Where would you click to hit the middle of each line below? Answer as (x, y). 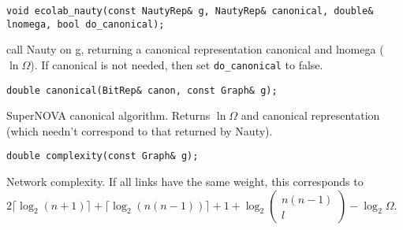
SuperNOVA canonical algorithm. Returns (108, 115)
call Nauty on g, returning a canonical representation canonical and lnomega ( (195, 49)
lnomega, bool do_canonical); (86, 24)
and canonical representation (310, 115)
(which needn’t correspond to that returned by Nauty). (140, 130)
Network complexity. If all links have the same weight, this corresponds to (185, 182)
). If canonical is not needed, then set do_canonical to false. (177, 64)
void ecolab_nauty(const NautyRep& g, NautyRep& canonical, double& (190, 11)
